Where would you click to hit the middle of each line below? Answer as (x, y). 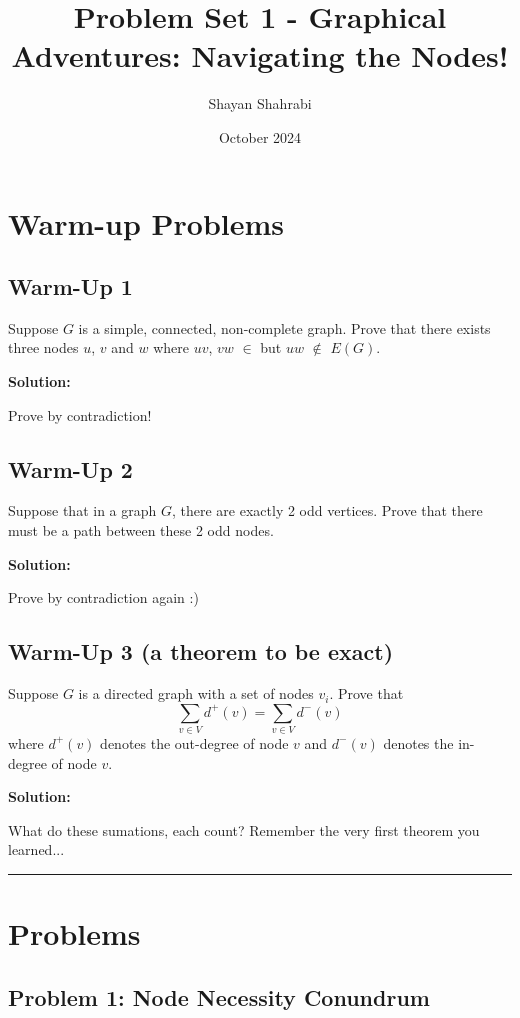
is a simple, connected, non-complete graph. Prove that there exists (284, 327)
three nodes (43, 347)
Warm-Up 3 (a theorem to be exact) (201, 651)
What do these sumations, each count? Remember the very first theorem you (244, 829)
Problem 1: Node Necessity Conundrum (219, 996)
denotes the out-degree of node (194, 742)
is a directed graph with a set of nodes (196, 693)
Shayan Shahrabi (260, 103)
